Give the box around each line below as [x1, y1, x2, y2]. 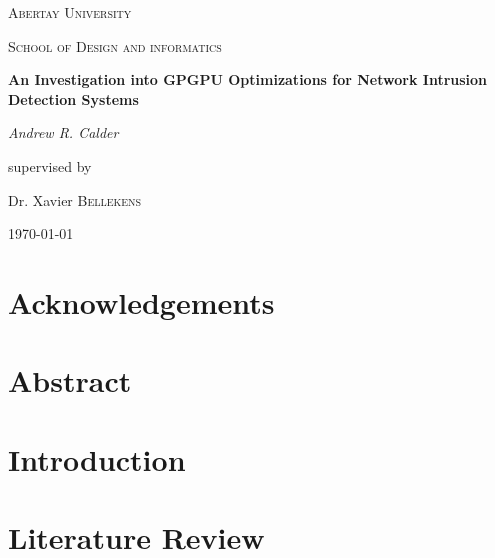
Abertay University [8, 2, 132, 22]
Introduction [8, 438, 186, 479]
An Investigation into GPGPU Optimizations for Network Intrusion [8, 69, 488, 90]
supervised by [8, 155, 92, 176]
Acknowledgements [8, 281, 275, 322]
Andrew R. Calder [8, 122, 119, 143]
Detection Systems [8, 88, 139, 109]
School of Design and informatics [8, 35, 222, 56]
